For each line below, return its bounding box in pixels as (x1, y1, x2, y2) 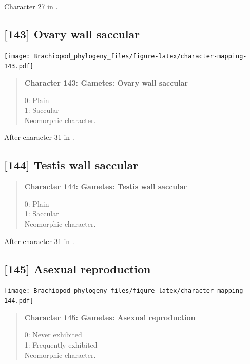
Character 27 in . (4, 1, 58, 11)
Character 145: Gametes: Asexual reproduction (24, 312, 196, 322)
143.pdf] (4, 63, 34, 70)
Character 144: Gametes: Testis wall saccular (24, 181, 187, 192)
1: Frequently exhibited (24, 339, 98, 350)
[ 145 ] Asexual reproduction (4, 260, 151, 276)
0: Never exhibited (24, 329, 82, 340)
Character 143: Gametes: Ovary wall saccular (24, 77, 188, 88)
